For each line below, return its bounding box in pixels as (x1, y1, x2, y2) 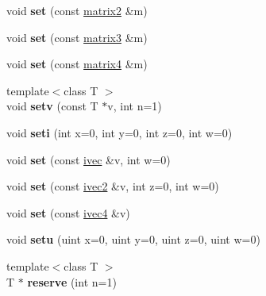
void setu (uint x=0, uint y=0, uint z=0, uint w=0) (6, 231, 260, 248)
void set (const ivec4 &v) (6, 204, 130, 221)
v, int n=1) (107, 98, 162, 114)
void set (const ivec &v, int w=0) (6, 151, 171, 167)
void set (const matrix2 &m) (6, 2, 148, 18)
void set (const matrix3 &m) (6, 29, 148, 45)
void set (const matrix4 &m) (6, 56, 148, 72)
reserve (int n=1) (27, 273, 117, 290)
